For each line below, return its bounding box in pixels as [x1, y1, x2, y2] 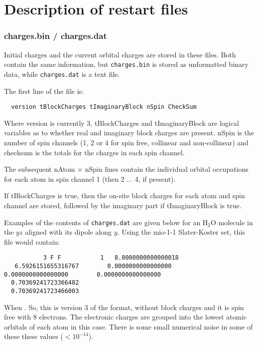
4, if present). [134, 173, 176, 184]
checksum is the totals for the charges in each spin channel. [4, 147, 185, 157]
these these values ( [4, 331, 63, 342]
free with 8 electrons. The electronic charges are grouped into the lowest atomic [4, 312, 247, 322]
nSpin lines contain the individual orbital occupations [85, 164, 249, 174]
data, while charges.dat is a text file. [4, 68, 120, 79]
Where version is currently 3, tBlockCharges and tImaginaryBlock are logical [4, 117, 239, 128]
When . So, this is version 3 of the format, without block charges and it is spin [4, 302, 244, 312]
